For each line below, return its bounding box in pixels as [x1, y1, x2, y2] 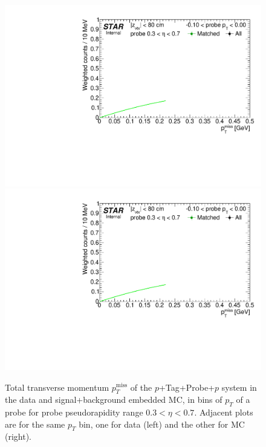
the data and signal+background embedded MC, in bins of [5, 393, 222, 406]
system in [221, 380, 257, 393]
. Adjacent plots [194, 406, 253, 419]
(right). [5, 430, 32, 443]
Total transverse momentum [5, 380, 109, 393]
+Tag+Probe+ [158, 380, 215, 393]
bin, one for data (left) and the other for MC [79, 417, 245, 430]
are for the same [5, 417, 65, 430]
